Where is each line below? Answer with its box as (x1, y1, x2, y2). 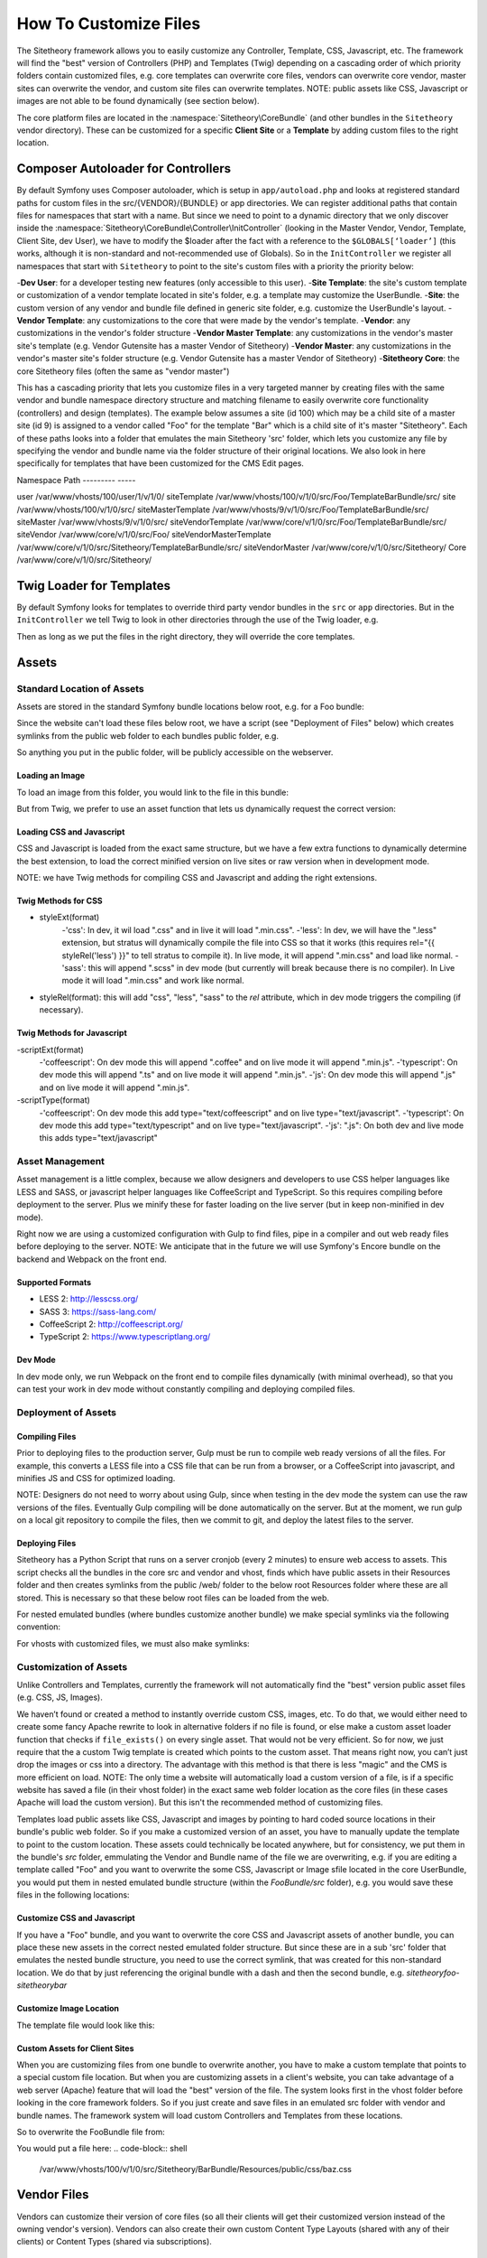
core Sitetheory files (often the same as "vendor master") (16, 366, 230, 377)
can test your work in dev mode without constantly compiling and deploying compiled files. (16, 1384, 355, 1395)
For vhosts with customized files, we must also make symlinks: (16, 1638, 250, 1648)
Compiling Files (16, 1431, 77, 1442)
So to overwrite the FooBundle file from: (16, 2126, 166, 2137)
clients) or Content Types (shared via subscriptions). (16, 2236, 212, 2247)
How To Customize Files (16, 14, 201, 33)
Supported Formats (16, 1276, 92, 1287)
